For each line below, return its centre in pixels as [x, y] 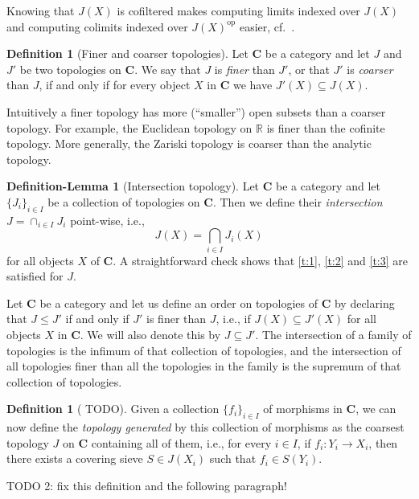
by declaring [364, 303]
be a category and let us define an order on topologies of [179, 303]
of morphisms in [303, 409]
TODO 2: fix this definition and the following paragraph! [147, 485]
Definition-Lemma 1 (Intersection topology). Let [133, 186]
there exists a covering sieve [75, 458]
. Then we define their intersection [298, 201]
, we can [376, 409]
